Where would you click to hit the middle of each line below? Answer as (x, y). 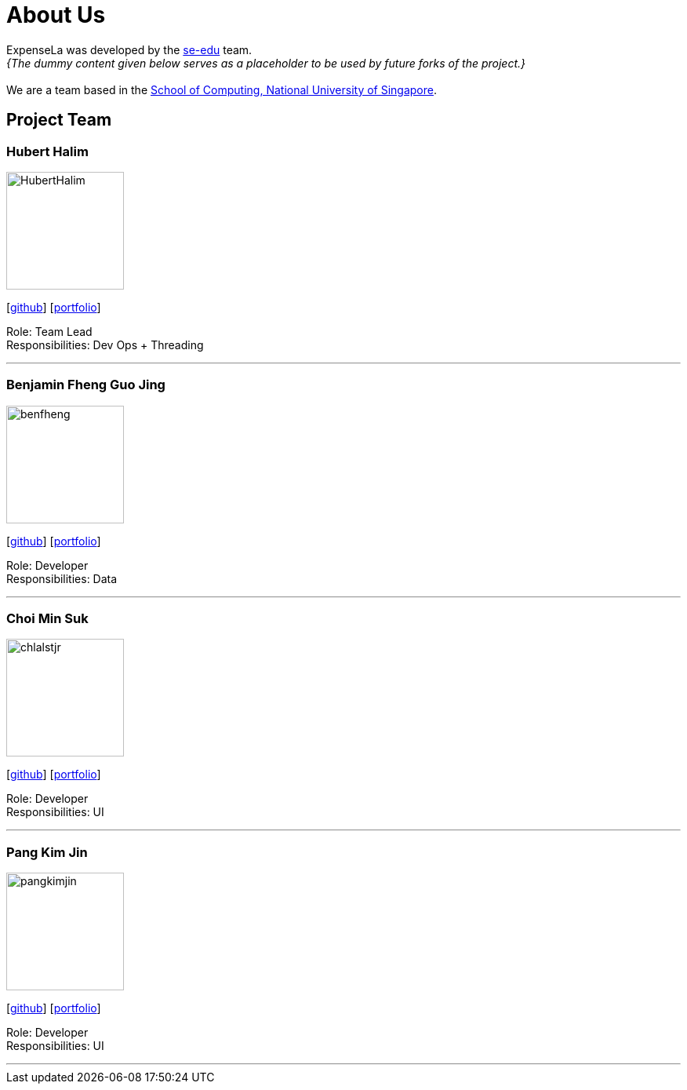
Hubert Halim (47, 151)
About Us (56, 15)
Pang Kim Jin (47, 852)
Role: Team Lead (49, 331)
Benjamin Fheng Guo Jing (86, 385)
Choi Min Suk (47, 619)
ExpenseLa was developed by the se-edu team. (129, 49)
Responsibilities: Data (62, 578)
